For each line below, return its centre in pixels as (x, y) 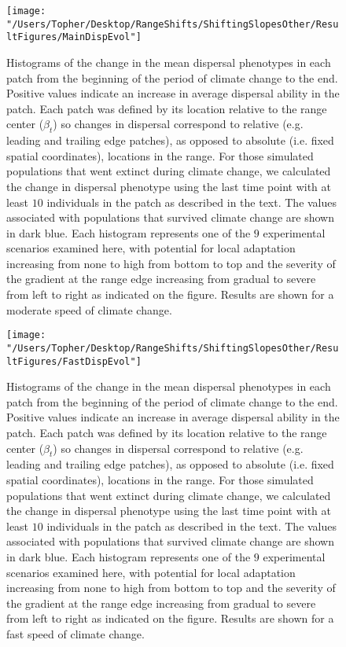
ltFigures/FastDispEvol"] (74, 361)
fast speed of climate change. (75, 633)
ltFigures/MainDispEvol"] (74, 37)
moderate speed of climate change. (89, 309)
